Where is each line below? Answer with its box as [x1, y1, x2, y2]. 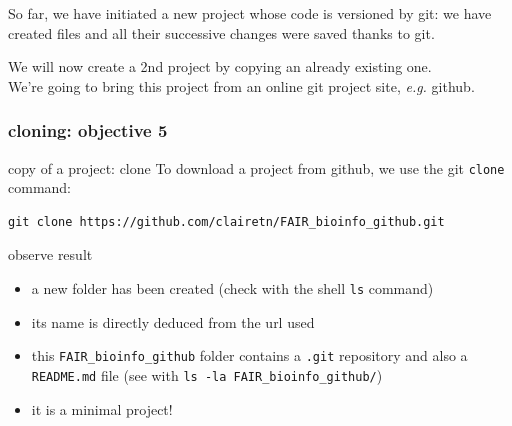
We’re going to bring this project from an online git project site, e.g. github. [8, 75, 475, 96]
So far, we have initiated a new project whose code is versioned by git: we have [8, 3, 492, 23]
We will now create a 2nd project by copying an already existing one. [8, 56, 432, 77]
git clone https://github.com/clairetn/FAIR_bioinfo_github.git [8, 214, 445, 229]
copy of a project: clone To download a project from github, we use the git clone [8, 157, 505, 178]
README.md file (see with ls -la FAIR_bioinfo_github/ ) [31, 364, 383, 385]
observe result [8, 244, 93, 265]
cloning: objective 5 [8, 118, 168, 143]
